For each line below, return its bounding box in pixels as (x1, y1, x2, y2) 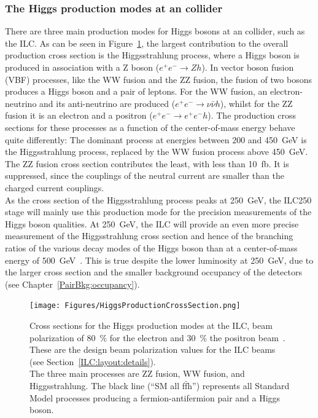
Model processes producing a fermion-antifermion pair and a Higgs (29, 391, 281, 404)
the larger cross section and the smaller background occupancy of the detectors (5, 266, 302, 278)
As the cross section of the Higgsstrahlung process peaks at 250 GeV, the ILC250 (5, 193, 312, 206)
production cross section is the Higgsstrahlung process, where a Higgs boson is (5, 49, 300, 61)
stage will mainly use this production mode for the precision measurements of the (5, 205, 312, 218)
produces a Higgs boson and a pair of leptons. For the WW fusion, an (5, 85, 268, 98)
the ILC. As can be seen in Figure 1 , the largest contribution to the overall (5, 36, 289, 49)
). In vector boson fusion (201, 61, 294, 73)
